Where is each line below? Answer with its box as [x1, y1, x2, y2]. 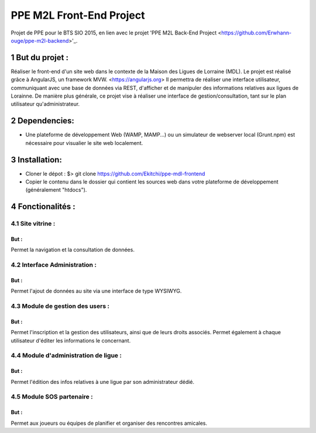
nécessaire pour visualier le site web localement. [25, 139, 143, 146]
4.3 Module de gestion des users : [11, 302, 109, 310]
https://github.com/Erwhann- [221, 29, 292, 36]
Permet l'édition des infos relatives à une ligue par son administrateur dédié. [11, 378, 195, 385]
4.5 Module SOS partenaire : [11, 393, 93, 401]
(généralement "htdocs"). [25, 186, 87, 193]
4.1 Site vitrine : [11, 220, 56, 228]
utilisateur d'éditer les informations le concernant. [11, 337, 131, 344]
